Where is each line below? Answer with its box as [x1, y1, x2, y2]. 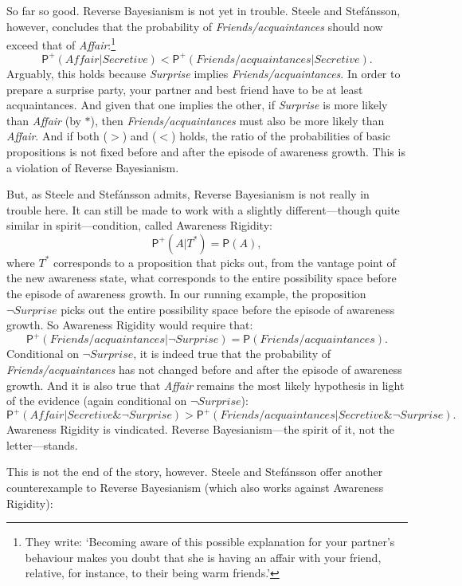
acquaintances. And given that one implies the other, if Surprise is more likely [6, 96, 388, 113]
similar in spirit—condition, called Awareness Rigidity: [6, 217, 272, 234]
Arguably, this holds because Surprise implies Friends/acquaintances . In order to [6, 65, 401, 81]
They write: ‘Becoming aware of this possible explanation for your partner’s [25, 533, 395, 550]
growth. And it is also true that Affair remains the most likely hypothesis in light [6, 376, 405, 393]
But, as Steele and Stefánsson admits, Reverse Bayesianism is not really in [6, 186, 370, 203]
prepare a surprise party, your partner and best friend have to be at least [6, 81, 363, 97]
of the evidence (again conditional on [6, 392, 187, 409]
